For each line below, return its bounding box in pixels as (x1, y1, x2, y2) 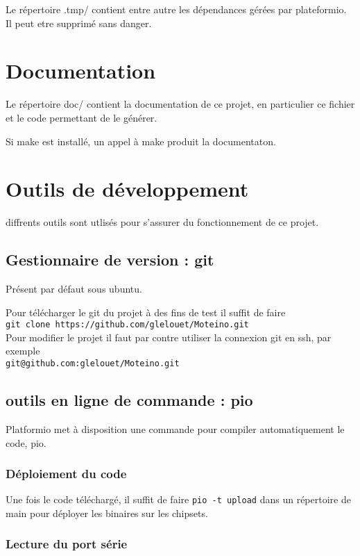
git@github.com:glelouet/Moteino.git (6, 359, 180, 369)
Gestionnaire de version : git (6, 249, 214, 270)
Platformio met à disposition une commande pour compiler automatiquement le (6, 421, 345, 436)
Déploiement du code (6, 465, 127, 482)
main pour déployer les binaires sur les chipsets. (6, 505, 208, 520)
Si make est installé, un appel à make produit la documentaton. (6, 133, 276, 148)
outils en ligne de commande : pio (6, 389, 253, 411)
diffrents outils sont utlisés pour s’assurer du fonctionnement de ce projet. (6, 215, 319, 229)
